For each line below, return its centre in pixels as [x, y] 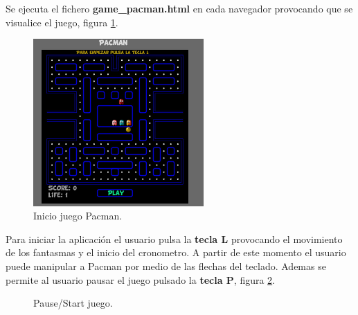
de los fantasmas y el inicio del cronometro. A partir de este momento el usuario [176, 252]
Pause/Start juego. [73, 303]
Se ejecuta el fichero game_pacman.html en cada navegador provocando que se [179, 8]
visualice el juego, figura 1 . [62, 22]
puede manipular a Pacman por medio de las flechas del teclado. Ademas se [166, 265]
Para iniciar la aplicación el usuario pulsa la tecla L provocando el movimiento [174, 238]
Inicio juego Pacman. [78, 216]
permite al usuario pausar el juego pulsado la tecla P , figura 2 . [141, 279]
